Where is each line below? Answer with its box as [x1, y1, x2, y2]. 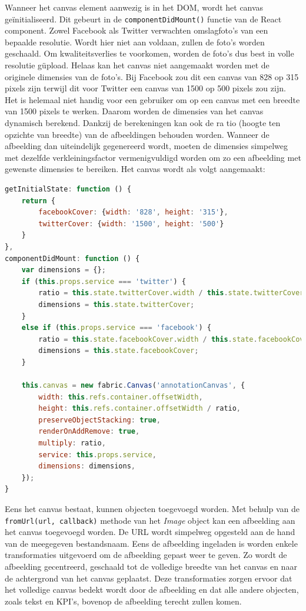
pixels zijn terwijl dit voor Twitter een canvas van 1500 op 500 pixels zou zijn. [5, 82, 286, 94]
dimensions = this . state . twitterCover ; [38, 300, 195, 309]
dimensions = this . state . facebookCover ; [38, 346, 199, 355]
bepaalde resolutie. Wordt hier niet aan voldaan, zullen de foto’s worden [5, 35, 265, 48]
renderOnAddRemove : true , [38, 427, 140, 436]
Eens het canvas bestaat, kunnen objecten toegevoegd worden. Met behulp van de [5, 503, 300, 514]
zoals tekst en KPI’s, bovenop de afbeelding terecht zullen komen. [5, 595, 242, 607]
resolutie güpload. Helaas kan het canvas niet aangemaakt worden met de [5, 59, 270, 71]
